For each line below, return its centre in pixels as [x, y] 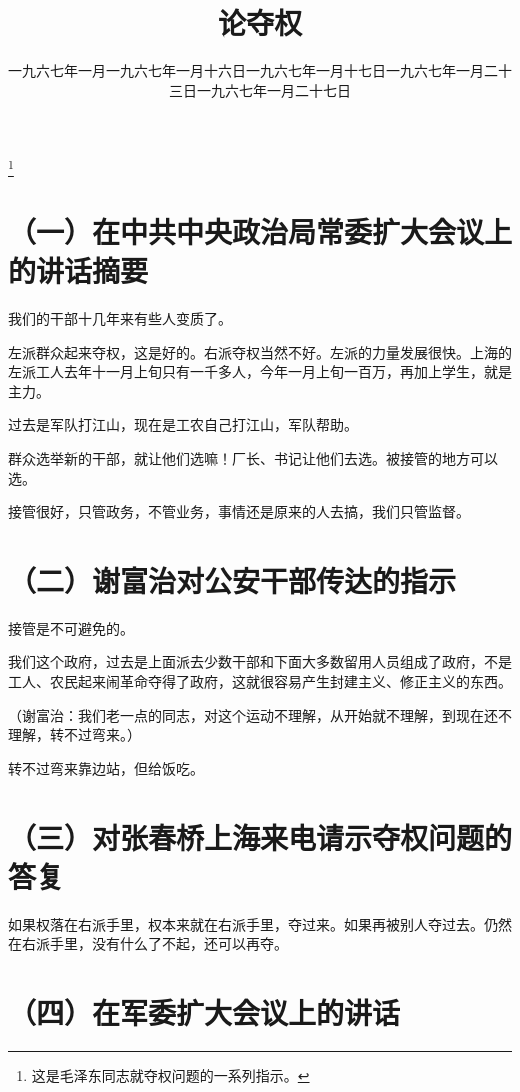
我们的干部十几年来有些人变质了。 [120, 317]
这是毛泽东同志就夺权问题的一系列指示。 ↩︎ [170, 1075]
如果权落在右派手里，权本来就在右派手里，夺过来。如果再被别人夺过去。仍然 [260, 923]
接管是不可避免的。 [71, 627]
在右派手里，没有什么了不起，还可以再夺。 [148, 943]
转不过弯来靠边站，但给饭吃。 [106, 767]
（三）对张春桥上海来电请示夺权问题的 [260, 836]
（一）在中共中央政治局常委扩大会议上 [260, 230]
